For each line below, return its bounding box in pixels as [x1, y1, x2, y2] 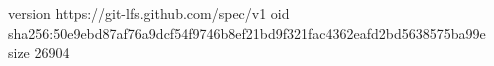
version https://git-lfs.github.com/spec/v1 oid [8, 3, 290, 23]
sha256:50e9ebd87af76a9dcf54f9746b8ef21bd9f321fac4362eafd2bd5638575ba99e [8, 22, 486, 43]
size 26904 [8, 42, 70, 63]
